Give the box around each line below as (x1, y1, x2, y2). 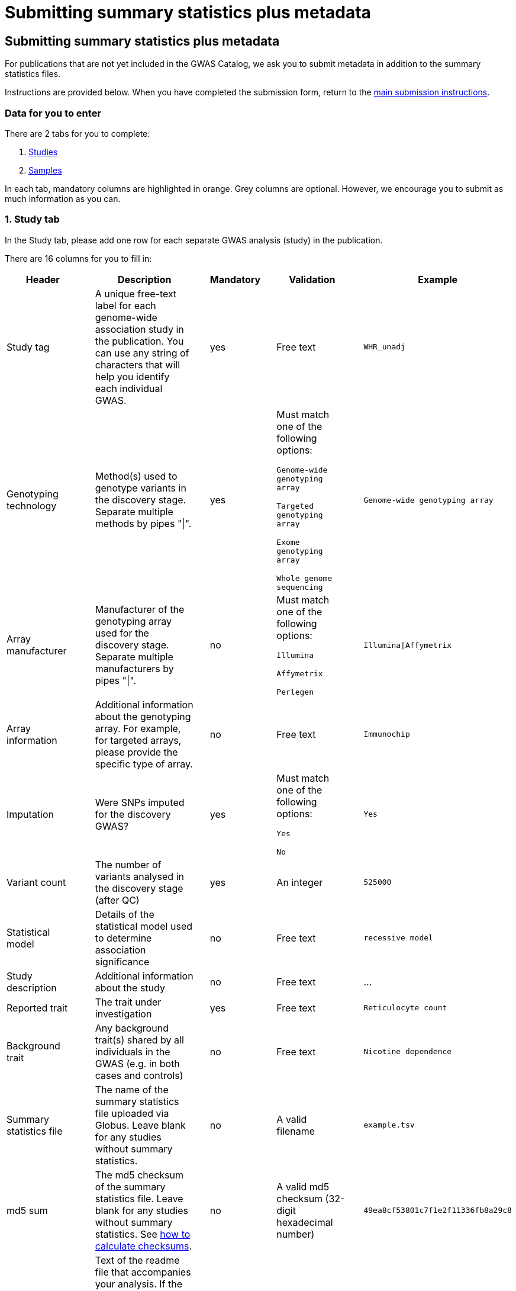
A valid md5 (276, 1180, 330, 1193)
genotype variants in (95, 482, 186, 494)
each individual (95, 382, 163, 394)
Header (25, 273, 60, 285)
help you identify (95, 370, 170, 383)
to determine (95, 932, 152, 944)
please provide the (95, 746, 178, 758)
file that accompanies (95, 1266, 191, 1278)
